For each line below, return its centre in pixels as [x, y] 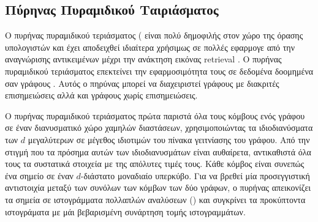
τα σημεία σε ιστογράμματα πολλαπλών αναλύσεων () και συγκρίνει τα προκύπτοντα [155, 199]
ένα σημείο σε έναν [39, 175]
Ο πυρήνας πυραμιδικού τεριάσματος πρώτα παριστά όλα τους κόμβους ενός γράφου [155, 115]
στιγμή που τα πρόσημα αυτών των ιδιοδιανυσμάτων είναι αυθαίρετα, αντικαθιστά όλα [158, 151]
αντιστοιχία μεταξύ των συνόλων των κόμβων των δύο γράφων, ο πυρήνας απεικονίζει [158, 187]
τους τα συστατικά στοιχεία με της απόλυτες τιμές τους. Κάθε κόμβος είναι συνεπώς [155, 164]
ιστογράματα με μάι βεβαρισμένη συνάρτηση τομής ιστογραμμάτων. [125, 211]
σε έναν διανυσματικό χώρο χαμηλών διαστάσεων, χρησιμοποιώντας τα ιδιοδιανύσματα [159, 128]
